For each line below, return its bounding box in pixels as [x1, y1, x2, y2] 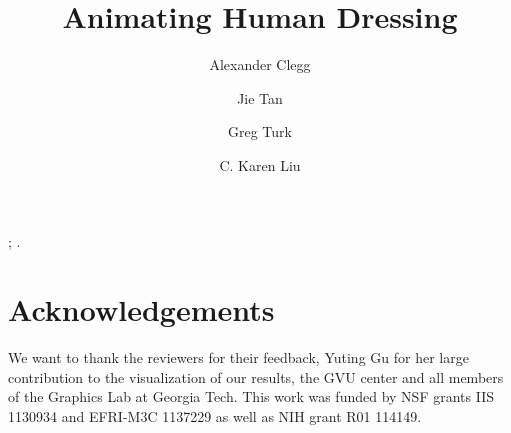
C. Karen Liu [219, 154, 301, 175]
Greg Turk [228, 121, 292, 142]
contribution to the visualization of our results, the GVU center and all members [8, 366, 504, 387]
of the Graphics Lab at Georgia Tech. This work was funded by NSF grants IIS [8, 386, 494, 407]
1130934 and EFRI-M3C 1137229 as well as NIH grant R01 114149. [8, 406, 422, 426]
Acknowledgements [8, 289, 275, 330]
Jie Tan [237, 87, 283, 108]
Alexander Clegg [209, 54, 311, 75]
